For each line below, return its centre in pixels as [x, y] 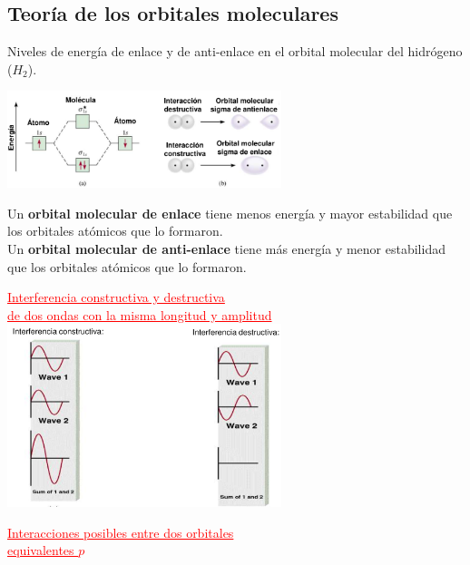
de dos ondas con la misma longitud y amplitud [140, 314]
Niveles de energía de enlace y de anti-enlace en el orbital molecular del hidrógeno [235, 51]
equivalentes [41, 550]
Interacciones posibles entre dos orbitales [121, 532]
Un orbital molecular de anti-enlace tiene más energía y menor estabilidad [226, 248]
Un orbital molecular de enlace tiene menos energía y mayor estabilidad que [230, 213]
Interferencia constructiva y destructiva [116, 297]
